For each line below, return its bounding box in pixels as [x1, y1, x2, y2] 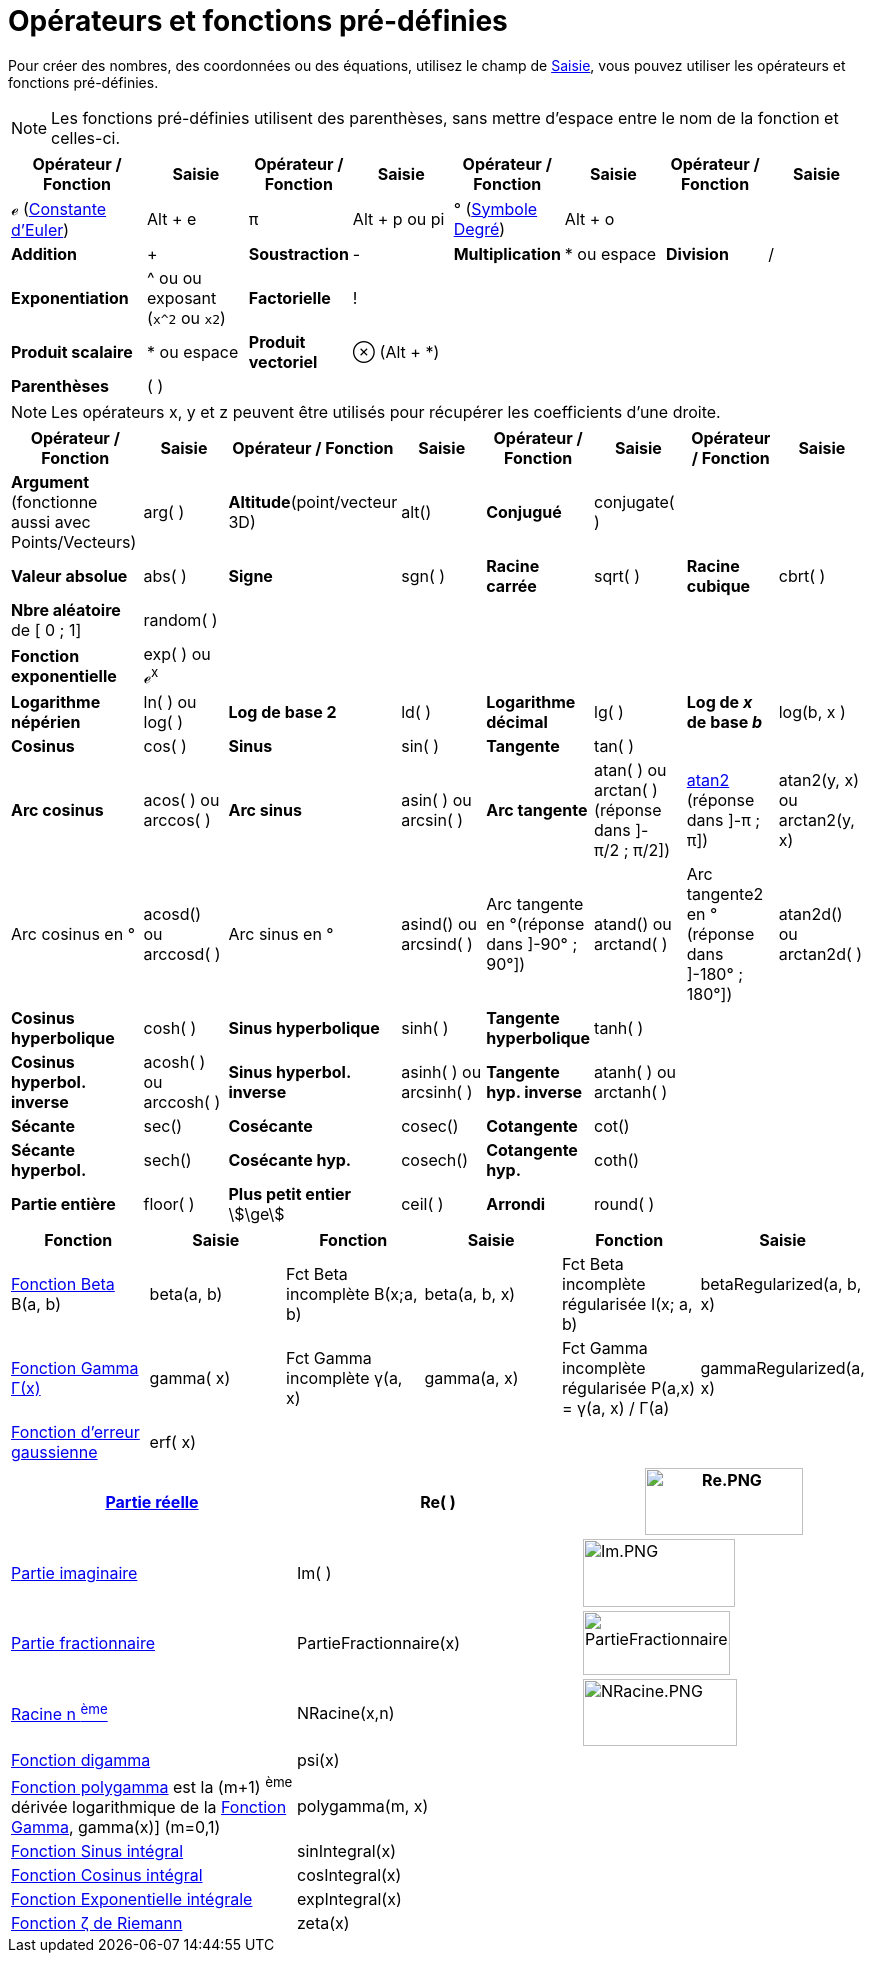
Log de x [686, 692, 753, 713]
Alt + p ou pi [352, 208, 445, 229]
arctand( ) [594, 934, 668, 955]
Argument [11, 471, 90, 492]
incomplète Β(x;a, [286, 1284, 418, 1305]
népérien [11, 712, 81, 733]
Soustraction [248, 243, 349, 264]
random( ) [143, 609, 218, 630]
